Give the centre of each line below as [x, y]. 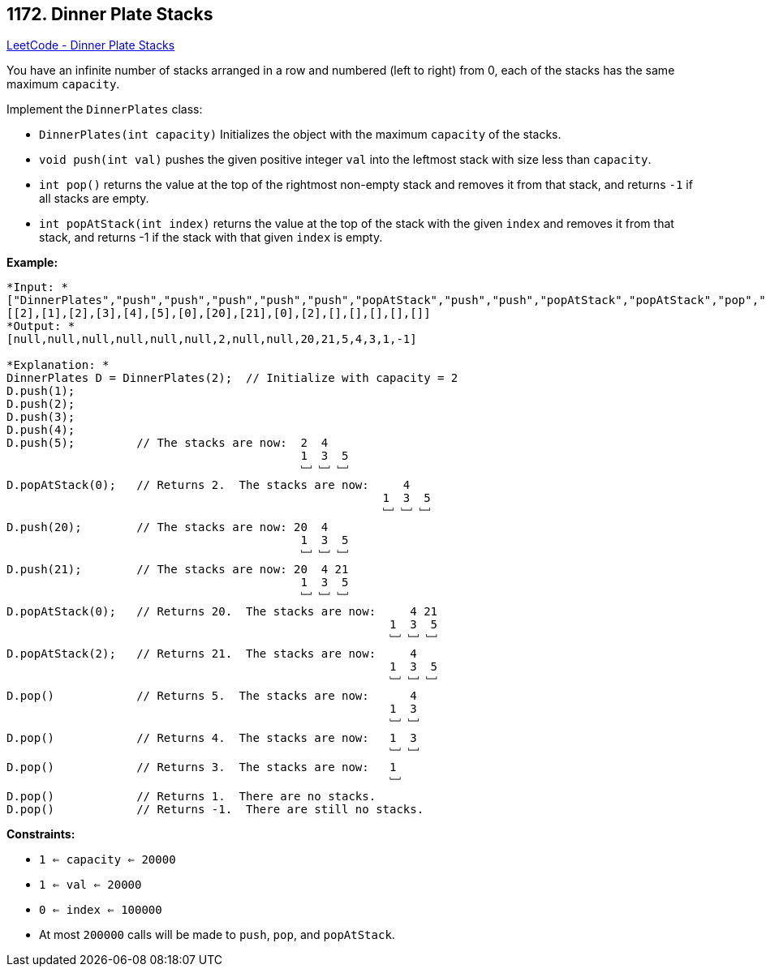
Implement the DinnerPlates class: [105, 109]
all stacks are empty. [94, 199]
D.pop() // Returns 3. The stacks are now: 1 [202, 767]
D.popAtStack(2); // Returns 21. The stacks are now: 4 [212, 654]
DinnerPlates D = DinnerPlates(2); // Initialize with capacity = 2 [232, 378]
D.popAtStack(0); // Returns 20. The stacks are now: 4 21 [222, 612]
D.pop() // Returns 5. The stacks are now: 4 [212, 696]
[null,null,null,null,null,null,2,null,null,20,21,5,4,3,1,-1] [212, 339]
